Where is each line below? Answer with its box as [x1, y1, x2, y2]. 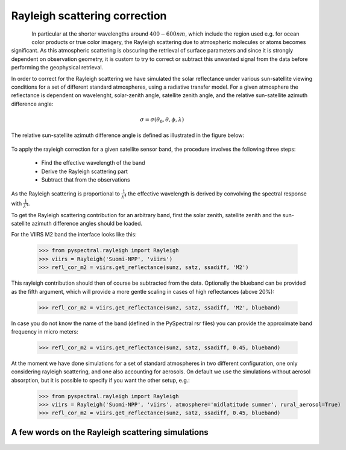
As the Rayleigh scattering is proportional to [11, 190, 121, 197]
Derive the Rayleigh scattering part [41, 168, 128, 175]
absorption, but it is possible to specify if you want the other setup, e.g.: [11, 376, 190, 384]
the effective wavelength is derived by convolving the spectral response [127, 190, 307, 197]
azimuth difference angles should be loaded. [31, 220, 143, 227]
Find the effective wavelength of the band [41, 159, 145, 166]
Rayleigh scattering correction [11, 9, 167, 22]
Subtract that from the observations [41, 176, 130, 183]
